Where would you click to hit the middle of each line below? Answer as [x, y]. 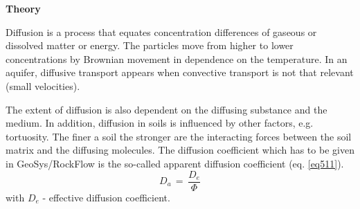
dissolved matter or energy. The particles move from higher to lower [150, 45]
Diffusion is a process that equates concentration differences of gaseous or [161, 31]
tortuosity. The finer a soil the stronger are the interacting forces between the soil [179, 136]
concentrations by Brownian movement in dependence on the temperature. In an [177, 58]
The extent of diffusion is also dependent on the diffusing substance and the [166, 109]
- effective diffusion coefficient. [106, 197]
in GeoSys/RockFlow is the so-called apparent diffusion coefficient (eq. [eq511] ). [175, 163]
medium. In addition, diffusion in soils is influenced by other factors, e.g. [160, 123]
